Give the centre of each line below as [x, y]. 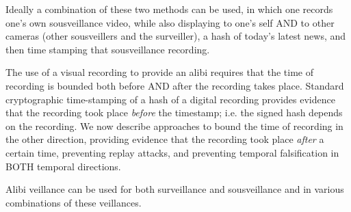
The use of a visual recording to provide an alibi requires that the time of [159, 72]
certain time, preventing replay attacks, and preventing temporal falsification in [172, 152]
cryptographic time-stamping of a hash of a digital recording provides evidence [170, 99]
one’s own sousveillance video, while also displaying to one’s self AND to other [170, 22]
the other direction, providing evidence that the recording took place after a [165, 139]
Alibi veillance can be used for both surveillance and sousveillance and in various [175, 189]
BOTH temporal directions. [63, 166]
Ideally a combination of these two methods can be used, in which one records [169, 9]
